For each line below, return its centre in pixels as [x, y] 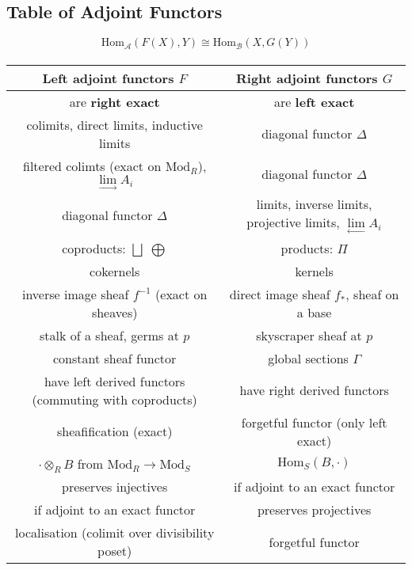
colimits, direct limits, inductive [114, 124]
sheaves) [114, 312]
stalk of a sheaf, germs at [109, 335]
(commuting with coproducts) [114, 399]
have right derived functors [314, 390]
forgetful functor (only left [314, 422]
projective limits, [293, 222]
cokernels [115, 271]
